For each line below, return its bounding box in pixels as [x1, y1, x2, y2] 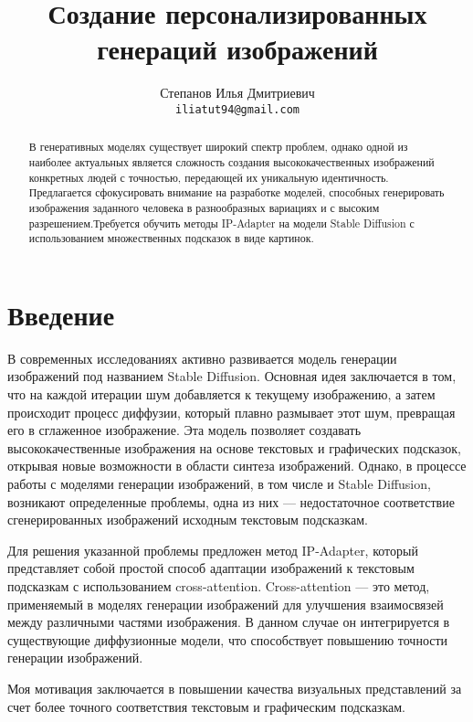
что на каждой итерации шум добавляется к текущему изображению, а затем [7, 385, 436, 404]
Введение [7, 295, 115, 333]
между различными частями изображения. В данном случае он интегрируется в [7, 612, 450, 632]
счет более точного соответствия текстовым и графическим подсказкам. [7, 696, 405, 716]
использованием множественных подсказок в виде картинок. [28, 230, 314, 246]
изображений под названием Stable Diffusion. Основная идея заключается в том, [7, 366, 457, 386]
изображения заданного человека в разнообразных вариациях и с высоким [28, 199, 380, 215]
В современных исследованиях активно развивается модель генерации [7, 348, 397, 367]
